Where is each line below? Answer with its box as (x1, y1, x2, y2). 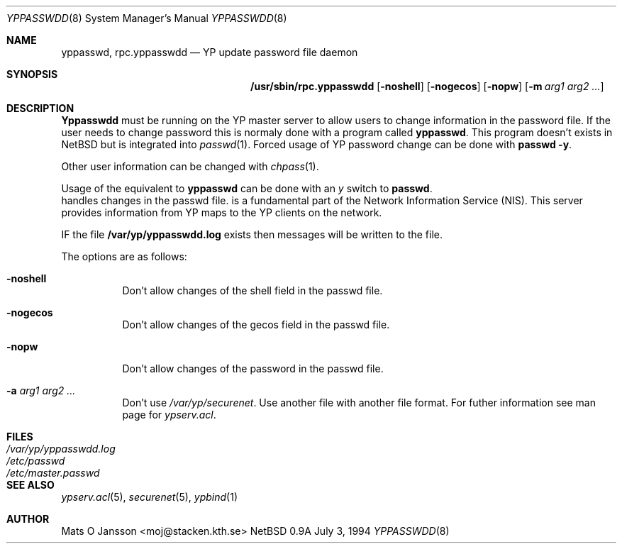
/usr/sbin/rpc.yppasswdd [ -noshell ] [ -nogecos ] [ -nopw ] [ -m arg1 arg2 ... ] (250, 80, 604, 92)
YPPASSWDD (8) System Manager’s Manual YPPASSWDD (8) (6, 12, 287, 24)
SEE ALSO (6, 479, 55, 491)
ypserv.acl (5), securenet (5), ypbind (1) (61, 491, 238, 503)
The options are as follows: (61, 250, 187, 262)
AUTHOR (6, 513, 50, 525)
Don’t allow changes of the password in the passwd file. (122, 362, 384, 375)
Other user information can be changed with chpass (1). (61, 160, 319, 172)
